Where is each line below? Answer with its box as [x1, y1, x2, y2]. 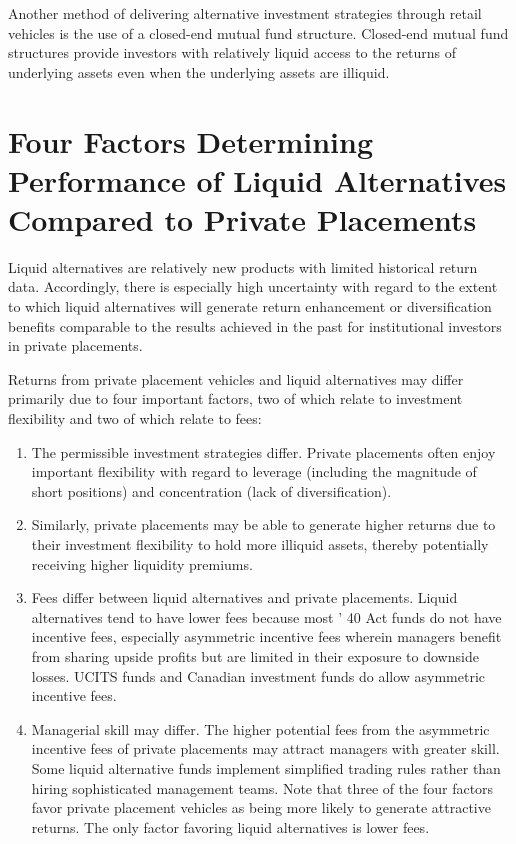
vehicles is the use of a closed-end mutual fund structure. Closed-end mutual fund [8, 22, 509, 43]
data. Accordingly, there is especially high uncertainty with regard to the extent [8, 276, 498, 297]
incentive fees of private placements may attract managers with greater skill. [31, 738, 500, 759]
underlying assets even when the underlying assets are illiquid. [8, 61, 390, 82]
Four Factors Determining [8, 120, 374, 161]
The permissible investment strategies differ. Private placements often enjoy [31, 441, 496, 462]
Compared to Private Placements [8, 198, 477, 239]
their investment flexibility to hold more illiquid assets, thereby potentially [31, 534, 489, 554]
